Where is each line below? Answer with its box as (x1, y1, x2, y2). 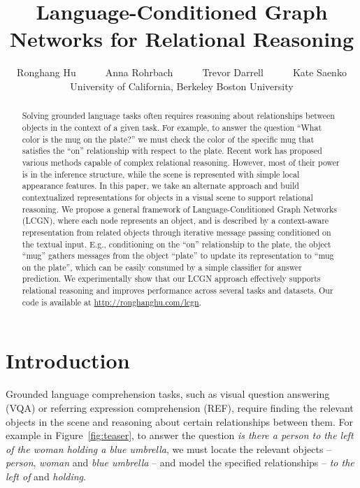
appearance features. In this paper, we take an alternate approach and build (22, 180, 299, 192)
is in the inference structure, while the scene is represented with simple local (22, 168, 300, 180)
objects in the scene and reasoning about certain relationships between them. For (6, 414, 353, 429)
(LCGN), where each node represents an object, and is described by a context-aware (22, 215, 329, 227)
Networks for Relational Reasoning (9, 24, 354, 53)
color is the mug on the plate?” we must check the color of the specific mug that (22, 133, 315, 145)
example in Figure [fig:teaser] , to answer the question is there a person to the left (6, 428, 354, 443)
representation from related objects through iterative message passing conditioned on (22, 226, 331, 238)
